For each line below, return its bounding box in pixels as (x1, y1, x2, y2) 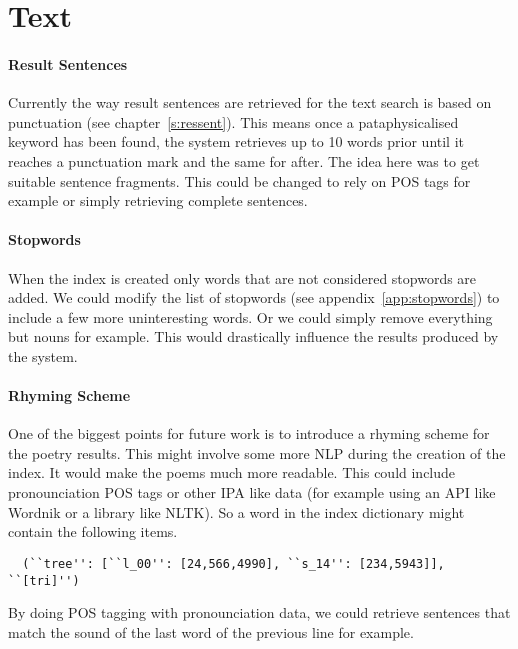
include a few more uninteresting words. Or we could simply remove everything (8, 306, 493, 327)
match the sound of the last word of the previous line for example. (8, 621, 414, 642)
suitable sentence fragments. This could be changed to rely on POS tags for (8, 170, 471, 191)
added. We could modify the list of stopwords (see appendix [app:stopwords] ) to (8, 287, 500, 308)
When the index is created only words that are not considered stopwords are (8, 267, 477, 288)
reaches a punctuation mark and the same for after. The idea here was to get (8, 150, 480, 171)
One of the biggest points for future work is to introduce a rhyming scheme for (8, 423, 490, 444)
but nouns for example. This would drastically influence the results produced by (8, 326, 499, 347)
